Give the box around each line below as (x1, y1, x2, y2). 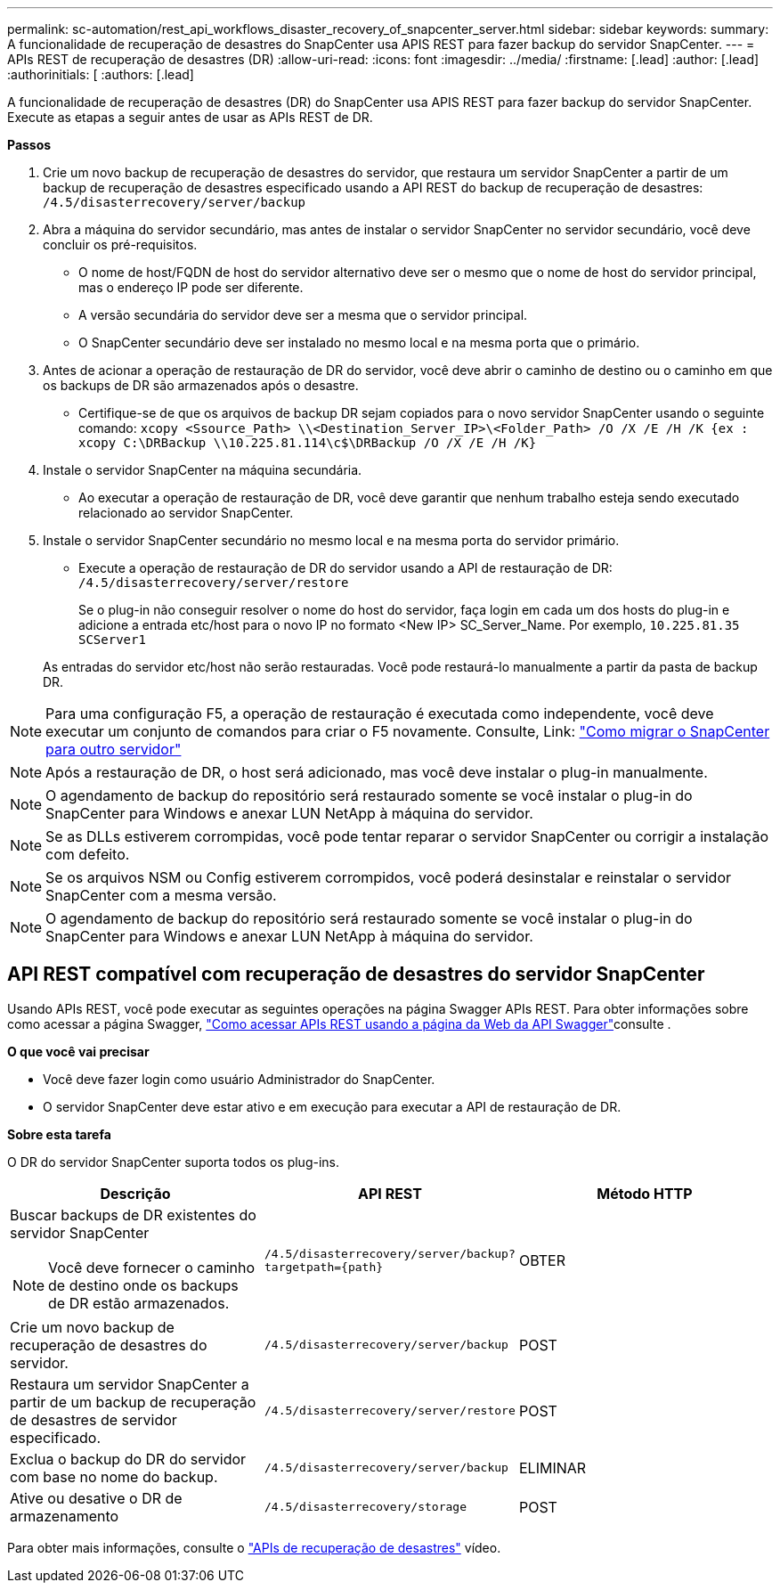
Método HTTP (597, 1184, 693, 1203)
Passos (7, 137, 52, 152)
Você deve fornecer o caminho (48, 1258, 256, 1276)
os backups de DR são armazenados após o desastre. (43, 378, 359, 393)
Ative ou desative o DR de (10, 1488, 183, 1507)
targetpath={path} (264, 1260, 384, 1274)
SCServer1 (78, 632, 146, 647)
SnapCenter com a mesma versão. (45, 886, 277, 904)
